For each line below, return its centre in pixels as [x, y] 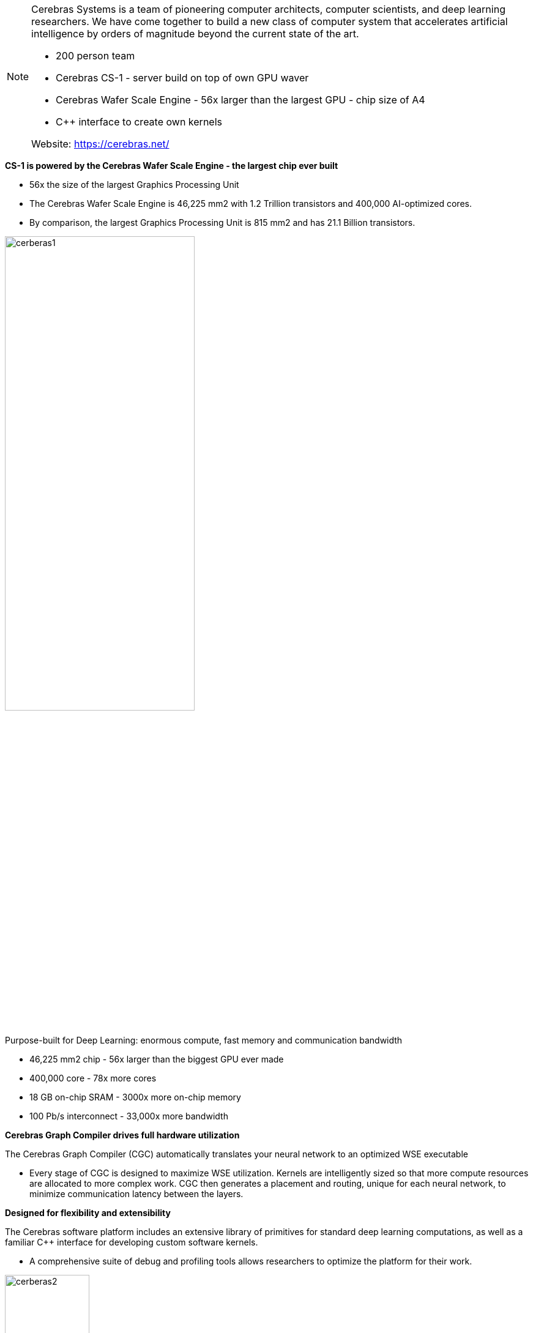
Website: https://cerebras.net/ [100, 144]
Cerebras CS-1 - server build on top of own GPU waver [182, 78]
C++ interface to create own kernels [139, 122]
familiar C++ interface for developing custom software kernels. [132, 1242]
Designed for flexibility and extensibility [88, 1213]
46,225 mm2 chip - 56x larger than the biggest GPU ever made [157, 1059]
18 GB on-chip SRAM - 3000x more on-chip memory [135, 1097]
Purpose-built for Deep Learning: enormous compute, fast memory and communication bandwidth [204, 1040]
